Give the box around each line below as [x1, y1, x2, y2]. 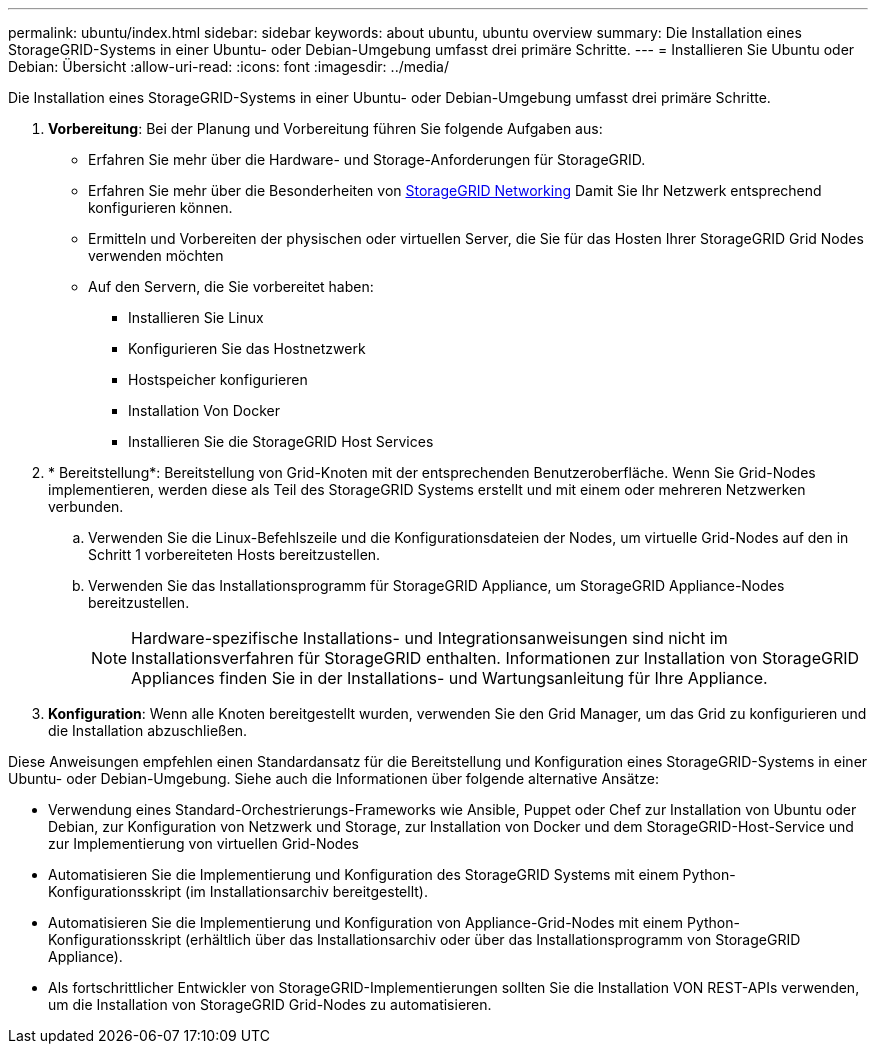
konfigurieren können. [88, 199, 233, 216]
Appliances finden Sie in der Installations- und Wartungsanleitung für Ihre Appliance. [131, 668, 768, 688]
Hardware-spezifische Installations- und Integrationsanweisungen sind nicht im [131, 628, 728, 648]
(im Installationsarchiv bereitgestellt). [185, 883, 428, 900]
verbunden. [48, 498, 124, 515]
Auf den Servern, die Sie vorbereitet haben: [88, 278, 374, 295]
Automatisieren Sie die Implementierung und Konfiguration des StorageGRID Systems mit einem [48, 866, 679, 883]
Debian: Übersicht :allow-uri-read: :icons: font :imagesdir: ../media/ [8, 58, 449, 75]
